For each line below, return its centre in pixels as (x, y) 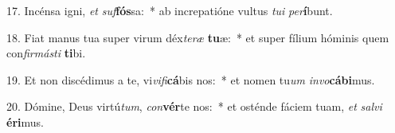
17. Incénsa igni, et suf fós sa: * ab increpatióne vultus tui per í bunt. (170, 10)
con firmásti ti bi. (46, 53)
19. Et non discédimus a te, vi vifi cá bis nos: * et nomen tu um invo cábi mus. (191, 79)
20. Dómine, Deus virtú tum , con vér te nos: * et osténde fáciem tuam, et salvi (194, 106)
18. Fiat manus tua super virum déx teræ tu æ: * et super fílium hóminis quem (198, 37)
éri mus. (25, 121)
